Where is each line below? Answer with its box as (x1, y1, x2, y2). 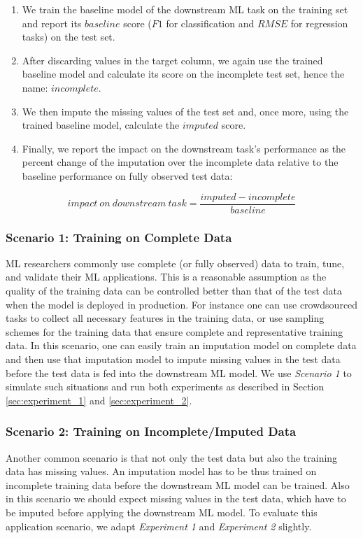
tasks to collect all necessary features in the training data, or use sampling (6, 311, 325, 325)
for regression (290, 15, 348, 30)
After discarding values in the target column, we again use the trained (22, 52, 323, 67)
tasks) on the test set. (22, 29, 115, 44)
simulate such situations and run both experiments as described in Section (6, 379, 325, 394)
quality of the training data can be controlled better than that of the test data (6, 283, 342, 297)
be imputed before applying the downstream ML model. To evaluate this (6, 504, 318, 519)
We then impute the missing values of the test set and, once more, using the (22, 104, 349, 118)
